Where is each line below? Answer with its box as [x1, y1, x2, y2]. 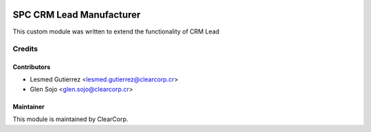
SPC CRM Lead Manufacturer [12, 9, 141, 21]
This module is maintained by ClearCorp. [12, 115, 128, 123]
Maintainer [12, 103, 45, 111]
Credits [12, 44, 38, 54]
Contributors [12, 63, 51, 71]
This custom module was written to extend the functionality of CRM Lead [12, 27, 220, 36]
